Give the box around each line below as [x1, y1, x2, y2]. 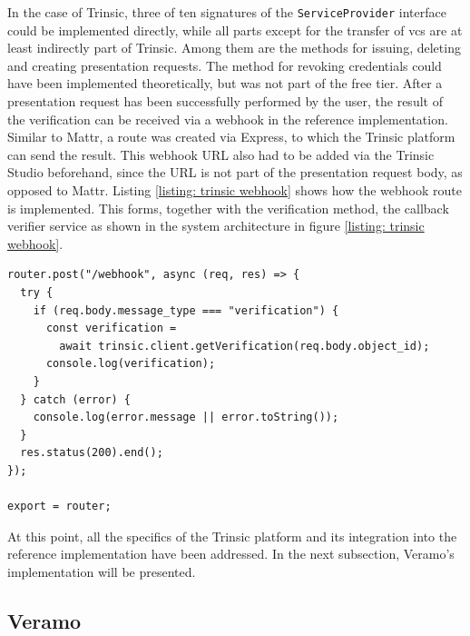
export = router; [7, 500, 112, 513]
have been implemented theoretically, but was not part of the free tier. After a [7, 74, 443, 93]
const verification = [45, 322, 177, 335]
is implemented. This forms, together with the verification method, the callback [7, 198, 449, 217]
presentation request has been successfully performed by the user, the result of [7, 92, 443, 111]
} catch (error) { [20, 393, 132, 406]
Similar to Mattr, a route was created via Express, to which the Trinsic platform [7, 127, 455, 146]
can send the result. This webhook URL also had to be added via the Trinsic [7, 144, 435, 164]
